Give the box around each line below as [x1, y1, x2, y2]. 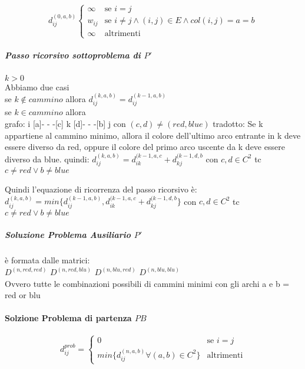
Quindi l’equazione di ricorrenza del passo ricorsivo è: [5, 183, 197, 195]
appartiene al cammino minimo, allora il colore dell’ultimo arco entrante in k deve [5, 129, 301, 141]
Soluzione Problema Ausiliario [5, 228, 131, 241]
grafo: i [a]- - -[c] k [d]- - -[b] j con [5, 117, 126, 130]
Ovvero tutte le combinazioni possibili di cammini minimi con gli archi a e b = [5, 277, 290, 289]
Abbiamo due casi [5, 80, 69, 93]
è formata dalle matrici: [5, 254, 90, 266]
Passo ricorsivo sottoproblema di [5, 48, 141, 61]
